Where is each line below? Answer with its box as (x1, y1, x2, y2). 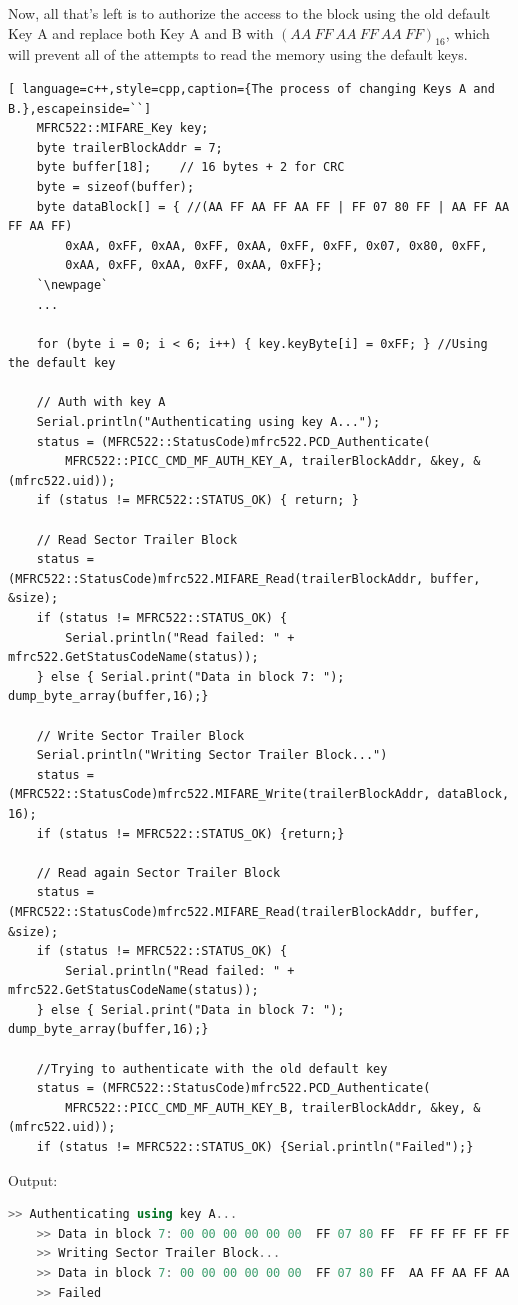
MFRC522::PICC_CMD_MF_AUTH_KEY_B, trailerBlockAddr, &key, (65, 1100, 467, 1115)
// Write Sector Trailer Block (36, 728, 245, 743)
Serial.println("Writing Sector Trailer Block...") (36, 748, 388, 763)
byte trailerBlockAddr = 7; (36, 140, 223, 155)
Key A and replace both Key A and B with (8, 22, 274, 43)
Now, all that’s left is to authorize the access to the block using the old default (8, 3, 491, 23)
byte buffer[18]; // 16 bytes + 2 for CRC (36, 160, 345, 175)
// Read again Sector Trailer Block (36, 865, 281, 880)
